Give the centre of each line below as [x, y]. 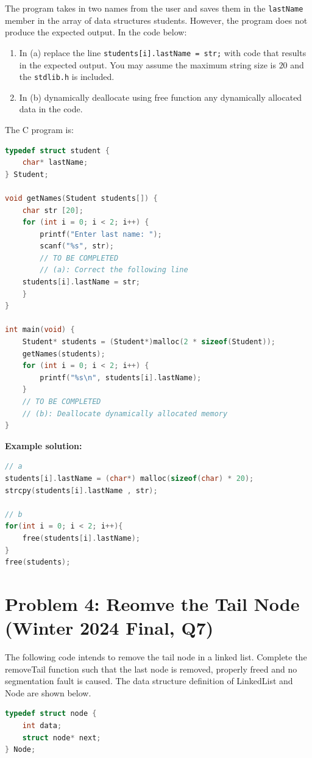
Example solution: [44, 445]
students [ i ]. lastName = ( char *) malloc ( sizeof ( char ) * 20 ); [129, 478]
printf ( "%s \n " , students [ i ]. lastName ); [121, 377]
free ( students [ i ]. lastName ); [81, 538]
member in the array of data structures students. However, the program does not [156, 20]
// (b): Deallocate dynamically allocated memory [125, 413]
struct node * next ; [62, 738]
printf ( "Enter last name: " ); [101, 234]
